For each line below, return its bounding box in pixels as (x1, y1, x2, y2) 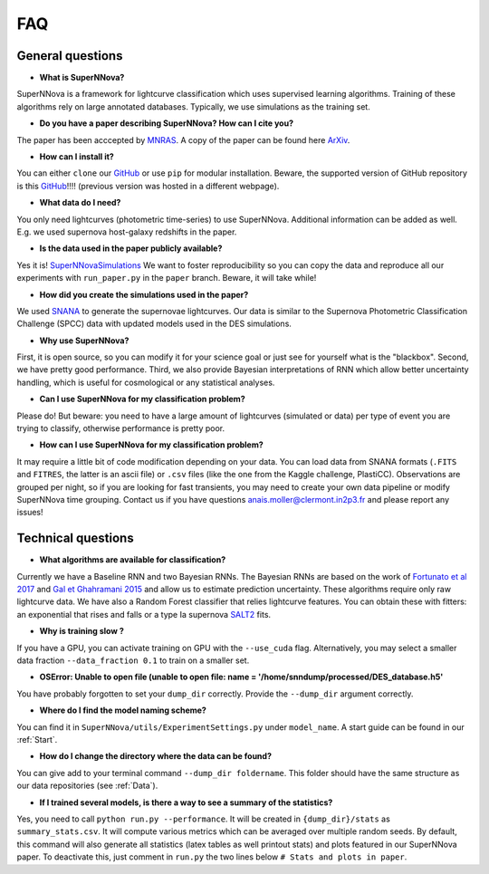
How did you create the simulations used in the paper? (39, 289, 249, 300)
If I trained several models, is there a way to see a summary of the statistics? (39, 797, 333, 808)
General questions (16, 48, 123, 63)
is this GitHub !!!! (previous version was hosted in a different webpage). (16, 180, 280, 191)
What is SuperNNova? (39, 72, 125, 83)
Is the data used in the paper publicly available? (39, 243, 223, 254)
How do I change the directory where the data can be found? (39, 751, 272, 762)
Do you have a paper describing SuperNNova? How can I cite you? (39, 118, 294, 129)
